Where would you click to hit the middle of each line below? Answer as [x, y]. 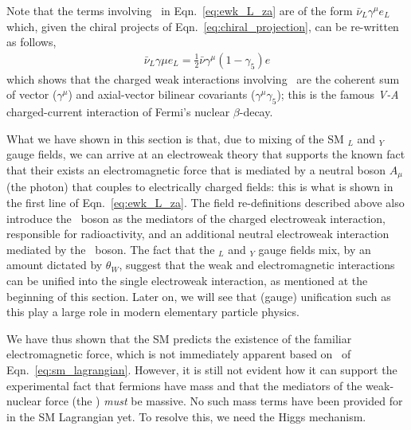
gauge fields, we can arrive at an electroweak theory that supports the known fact [206, 154]
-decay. [256, 112]
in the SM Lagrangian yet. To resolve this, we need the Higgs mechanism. [186, 416]
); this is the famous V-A [338, 94]
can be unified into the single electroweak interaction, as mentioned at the [187, 280]
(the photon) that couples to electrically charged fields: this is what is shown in [200, 187]
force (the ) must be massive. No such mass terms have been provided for [224, 401]
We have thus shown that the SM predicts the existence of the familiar [179, 338]
